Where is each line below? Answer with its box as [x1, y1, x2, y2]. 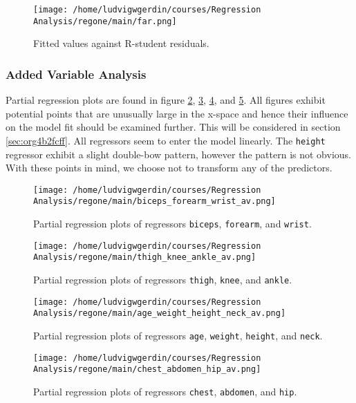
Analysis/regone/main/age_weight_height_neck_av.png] [33, 308, 286, 319]
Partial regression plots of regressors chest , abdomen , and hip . [33, 384, 297, 398]
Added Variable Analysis [6, 65, 147, 82]
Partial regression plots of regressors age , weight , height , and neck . [33, 328, 323, 342]
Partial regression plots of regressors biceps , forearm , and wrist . [33, 216, 312, 231]
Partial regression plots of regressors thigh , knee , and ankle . [33, 272, 292, 287]
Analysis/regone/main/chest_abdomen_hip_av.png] [33, 364, 261, 375]
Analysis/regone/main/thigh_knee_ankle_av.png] [33, 252, 256, 263]
